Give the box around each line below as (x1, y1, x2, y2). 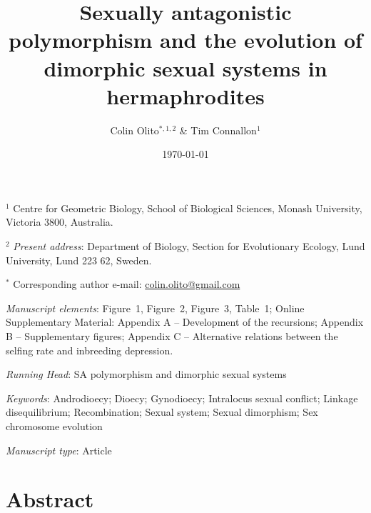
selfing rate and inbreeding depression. (6, 342, 173, 357)
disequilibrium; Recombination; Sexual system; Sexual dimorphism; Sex (6, 404, 318, 419)
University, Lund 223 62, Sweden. (6, 252, 152, 267)
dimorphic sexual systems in (44, 53, 327, 82)
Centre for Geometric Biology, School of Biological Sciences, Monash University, (13, 200, 362, 215)
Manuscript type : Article (6, 442, 112, 457)
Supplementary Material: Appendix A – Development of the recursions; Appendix (6, 314, 364, 329)
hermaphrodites (106, 81, 265, 110)
